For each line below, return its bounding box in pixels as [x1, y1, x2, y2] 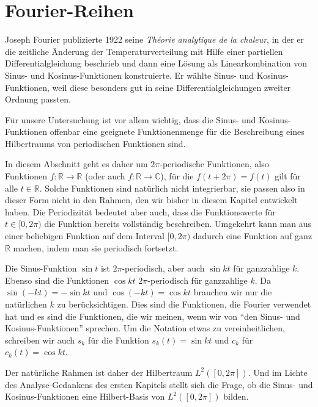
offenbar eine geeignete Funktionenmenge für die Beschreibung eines [50, 125, 305, 138]
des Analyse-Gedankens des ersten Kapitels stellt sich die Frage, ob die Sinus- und [5, 378, 313, 391]
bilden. [223, 390, 249, 403]
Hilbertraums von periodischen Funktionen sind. [5, 137, 186, 149]
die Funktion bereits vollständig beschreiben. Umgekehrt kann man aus [44, 217, 311, 230]
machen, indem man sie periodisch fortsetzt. [13, 241, 179, 254]
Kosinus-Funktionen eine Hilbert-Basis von [5, 390, 165, 403]
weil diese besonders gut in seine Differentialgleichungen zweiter [52, 81, 291, 93]
